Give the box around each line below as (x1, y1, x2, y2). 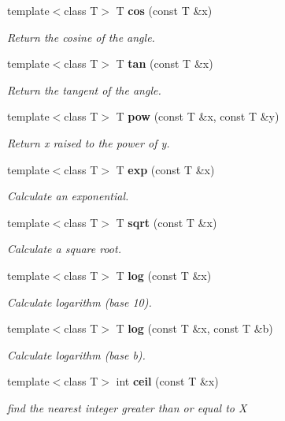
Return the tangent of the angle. (7, 81, 161, 98)
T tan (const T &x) (116, 55, 213, 72)
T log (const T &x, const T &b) (116, 320, 273, 337)
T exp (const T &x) (116, 161, 215, 177)
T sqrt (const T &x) (116, 214, 217, 230)
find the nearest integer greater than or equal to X (7, 399, 247, 415)
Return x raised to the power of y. (7, 134, 170, 151)
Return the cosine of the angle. (7, 28, 155, 45)
